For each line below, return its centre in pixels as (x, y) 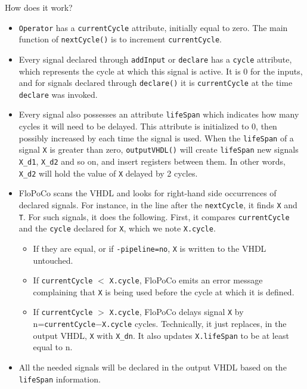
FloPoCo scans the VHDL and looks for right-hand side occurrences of (148, 193)
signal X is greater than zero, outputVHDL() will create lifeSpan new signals (159, 149)
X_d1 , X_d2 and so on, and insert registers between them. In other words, (152, 161)
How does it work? (39, 7)
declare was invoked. (58, 94)
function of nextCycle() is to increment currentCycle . (120, 39)
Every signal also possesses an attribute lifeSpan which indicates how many (159, 114)
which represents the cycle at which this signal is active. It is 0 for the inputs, (161, 71)
